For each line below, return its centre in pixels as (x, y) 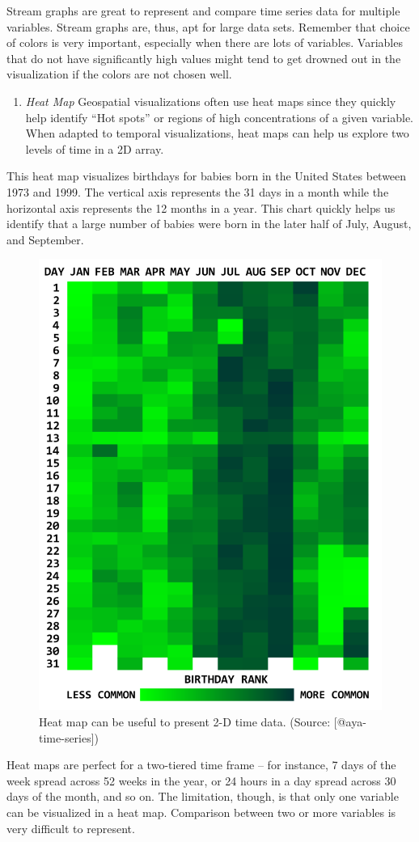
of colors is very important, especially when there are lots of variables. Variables (205, 42)
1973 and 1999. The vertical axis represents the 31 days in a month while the (198, 191)
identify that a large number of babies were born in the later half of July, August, (209, 224)
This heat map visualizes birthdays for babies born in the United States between (207, 176)
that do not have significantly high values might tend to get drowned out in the (204, 58)
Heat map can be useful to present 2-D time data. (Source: (185, 721)
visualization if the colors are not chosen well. (119, 74)
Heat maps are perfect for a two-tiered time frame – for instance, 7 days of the (201, 765)
